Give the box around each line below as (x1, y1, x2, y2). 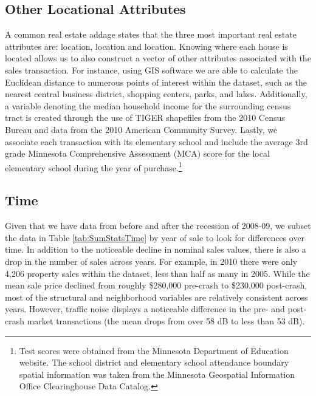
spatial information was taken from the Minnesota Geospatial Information (19, 367, 295, 380)
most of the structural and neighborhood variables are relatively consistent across (5, 290, 308, 303)
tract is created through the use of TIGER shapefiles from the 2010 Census (5, 111, 285, 124)
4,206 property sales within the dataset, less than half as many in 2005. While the (5, 267, 310, 279)
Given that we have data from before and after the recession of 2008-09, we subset (5, 219, 311, 232)
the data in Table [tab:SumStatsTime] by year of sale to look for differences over (5, 231, 305, 244)
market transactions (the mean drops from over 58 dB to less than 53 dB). (27, 314, 305, 327)
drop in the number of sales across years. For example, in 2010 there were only (5, 254, 298, 267)
